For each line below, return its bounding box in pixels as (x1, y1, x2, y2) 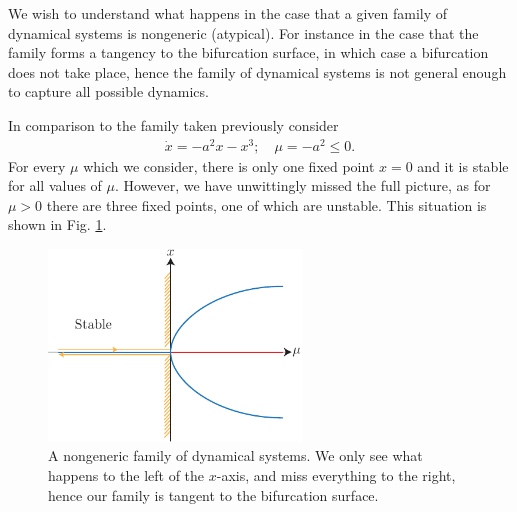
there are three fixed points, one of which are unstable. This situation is (46, 194, 487, 215)
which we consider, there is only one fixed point (83, 155, 375, 176)
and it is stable (417, 155, 509, 176)
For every (8, 155, 66, 176)
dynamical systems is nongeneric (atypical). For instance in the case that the (8, 22, 479, 43)
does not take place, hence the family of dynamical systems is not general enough (8, 61, 507, 82)
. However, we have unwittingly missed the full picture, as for (114, 175, 491, 196)
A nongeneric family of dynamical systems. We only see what (48, 445, 423, 466)
